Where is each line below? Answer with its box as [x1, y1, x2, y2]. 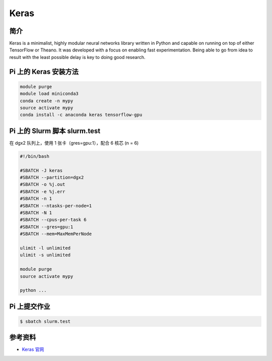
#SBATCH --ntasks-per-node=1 [20, 203, 92, 209]
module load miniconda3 [20, 91, 79, 97]
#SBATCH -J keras [20, 167, 63, 173]
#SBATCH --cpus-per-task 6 [20, 217, 87, 223]
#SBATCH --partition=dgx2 [20, 174, 84, 180]
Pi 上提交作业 [9, 302, 50, 311]
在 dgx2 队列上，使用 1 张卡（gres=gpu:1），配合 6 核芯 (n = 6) [9, 140, 139, 146]
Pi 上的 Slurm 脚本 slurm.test [9, 127, 101, 135]
